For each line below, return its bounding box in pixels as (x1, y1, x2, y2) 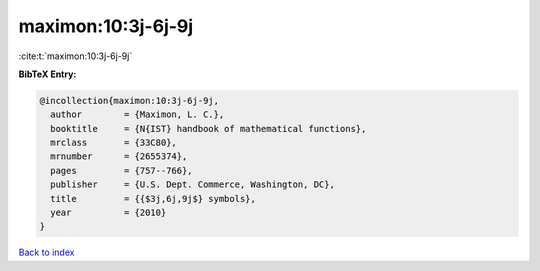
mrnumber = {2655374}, (50, 151, 188, 162)
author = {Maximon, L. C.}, (50, 109, 225, 120)
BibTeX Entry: (18, 68, 77, 80)
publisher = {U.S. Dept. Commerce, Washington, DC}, (50, 179, 335, 190)
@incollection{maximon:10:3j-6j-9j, (39, 95, 220, 106)
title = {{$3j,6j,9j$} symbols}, (50, 193, 257, 204)
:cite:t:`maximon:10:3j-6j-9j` (18, 50, 133, 62)
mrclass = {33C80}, (50, 137, 177, 149)
